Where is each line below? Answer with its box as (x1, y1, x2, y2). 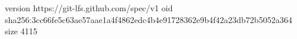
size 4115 (5, 25, 38, 37)
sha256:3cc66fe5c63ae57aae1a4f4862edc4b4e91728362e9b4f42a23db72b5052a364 (5, 13, 292, 25)
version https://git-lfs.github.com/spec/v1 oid (5, 2, 173, 14)
